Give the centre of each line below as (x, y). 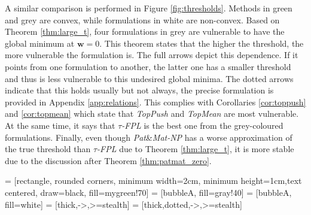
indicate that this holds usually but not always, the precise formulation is (139, 90)
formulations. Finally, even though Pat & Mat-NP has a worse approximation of (149, 137)
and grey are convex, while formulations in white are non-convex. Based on (142, 19)
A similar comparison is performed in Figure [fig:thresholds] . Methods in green (149, 8)
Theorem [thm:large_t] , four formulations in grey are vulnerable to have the (145, 31)
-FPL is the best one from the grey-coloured (202, 125)
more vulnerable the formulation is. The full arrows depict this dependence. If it (152, 55)
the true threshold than (48, 149)
